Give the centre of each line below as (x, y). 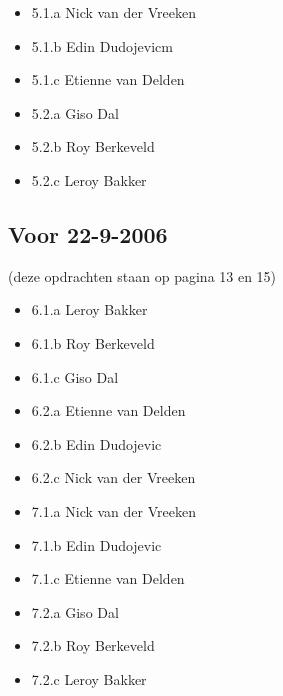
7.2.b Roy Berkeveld (93, 645)
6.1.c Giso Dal (75, 376)
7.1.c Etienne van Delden (108, 578)
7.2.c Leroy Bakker (89, 678)
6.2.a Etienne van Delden (108, 410)
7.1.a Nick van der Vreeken (113, 510)
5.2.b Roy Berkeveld (93, 146)
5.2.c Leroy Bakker (89, 179)
